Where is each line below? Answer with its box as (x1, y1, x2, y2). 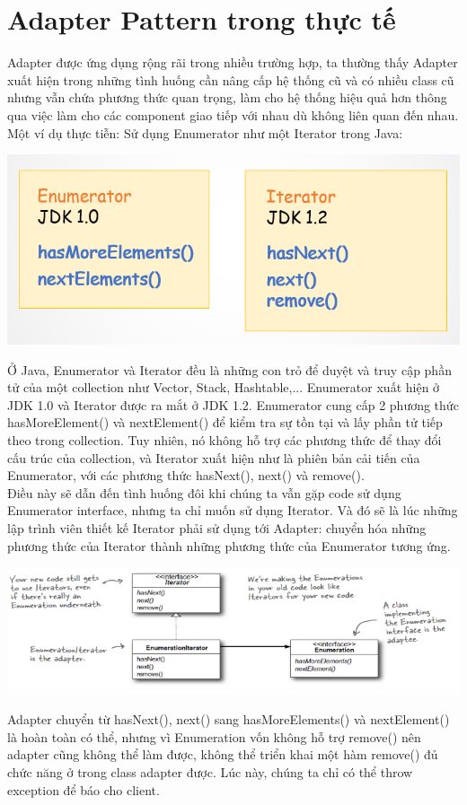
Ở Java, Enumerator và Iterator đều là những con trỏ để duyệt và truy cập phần (7, 360, 452, 379)
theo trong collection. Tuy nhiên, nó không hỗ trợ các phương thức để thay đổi (7, 430, 442, 449)
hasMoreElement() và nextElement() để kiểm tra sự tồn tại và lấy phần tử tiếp (7, 413, 443, 432)
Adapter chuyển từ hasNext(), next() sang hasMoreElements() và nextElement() (7, 710, 450, 729)
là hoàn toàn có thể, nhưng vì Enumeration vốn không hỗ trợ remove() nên (7, 727, 421, 746)
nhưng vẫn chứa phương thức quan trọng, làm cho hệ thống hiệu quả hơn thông (7, 88, 447, 107)
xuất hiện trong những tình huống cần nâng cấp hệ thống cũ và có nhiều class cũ (7, 70, 454, 89)
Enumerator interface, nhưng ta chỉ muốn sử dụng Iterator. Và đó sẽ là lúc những (7, 501, 458, 520)
